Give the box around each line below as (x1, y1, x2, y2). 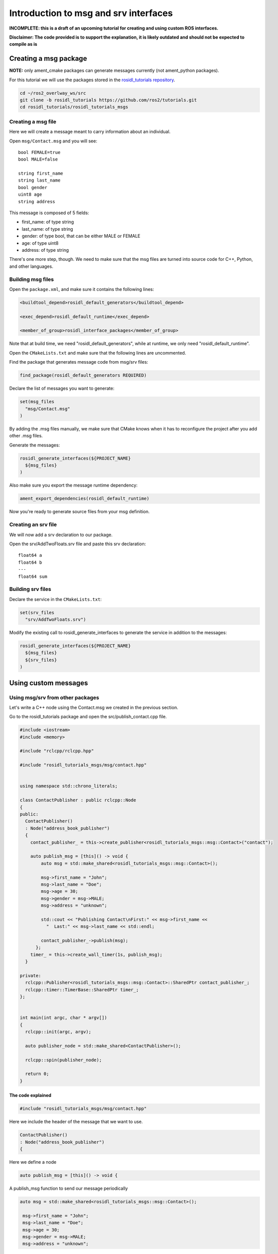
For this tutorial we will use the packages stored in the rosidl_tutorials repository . (9, 77, 175, 83)
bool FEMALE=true (18, 149, 61, 155)
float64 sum (18, 573, 48, 579)
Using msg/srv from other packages (9, 694, 100, 701)
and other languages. (9, 263, 54, 269)
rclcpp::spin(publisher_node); (25, 1057, 102, 1063)
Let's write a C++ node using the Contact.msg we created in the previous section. (9, 704, 178, 710)
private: (20, 973, 42, 978)
